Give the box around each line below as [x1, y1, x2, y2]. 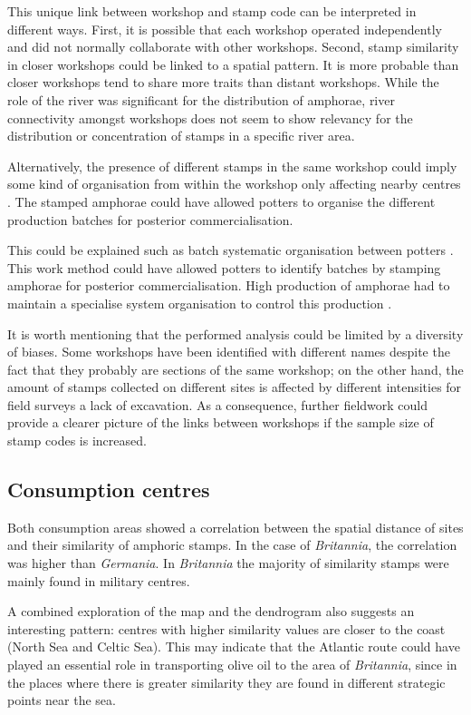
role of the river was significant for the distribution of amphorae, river [7, 90, 395, 109]
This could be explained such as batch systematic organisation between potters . [7, 240, 454, 260]
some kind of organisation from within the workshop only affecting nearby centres [7, 174, 461, 193]
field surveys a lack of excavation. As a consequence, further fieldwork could [7, 395, 428, 414]
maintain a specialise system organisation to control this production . [7, 293, 392, 312]
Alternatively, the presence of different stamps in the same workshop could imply [7, 156, 457, 175]
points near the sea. [7, 691, 116, 710]
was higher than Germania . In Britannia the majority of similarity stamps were [7, 553, 449, 573]
